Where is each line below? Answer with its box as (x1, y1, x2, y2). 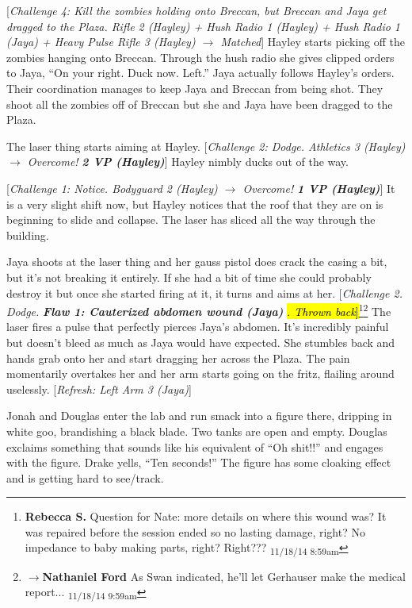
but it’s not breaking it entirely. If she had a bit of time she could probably (6, 268, 372, 285)
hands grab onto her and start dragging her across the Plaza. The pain (6, 349, 350, 366)
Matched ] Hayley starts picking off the (220, 33, 406, 50)
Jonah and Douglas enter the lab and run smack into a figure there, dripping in (6, 407, 392, 424)
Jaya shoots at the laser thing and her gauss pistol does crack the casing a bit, (6, 253, 387, 270)
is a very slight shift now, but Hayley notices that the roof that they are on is (6, 195, 383, 212)
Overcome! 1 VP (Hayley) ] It (242, 179, 395, 196)
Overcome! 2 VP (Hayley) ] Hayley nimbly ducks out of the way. (27, 153, 349, 170)
